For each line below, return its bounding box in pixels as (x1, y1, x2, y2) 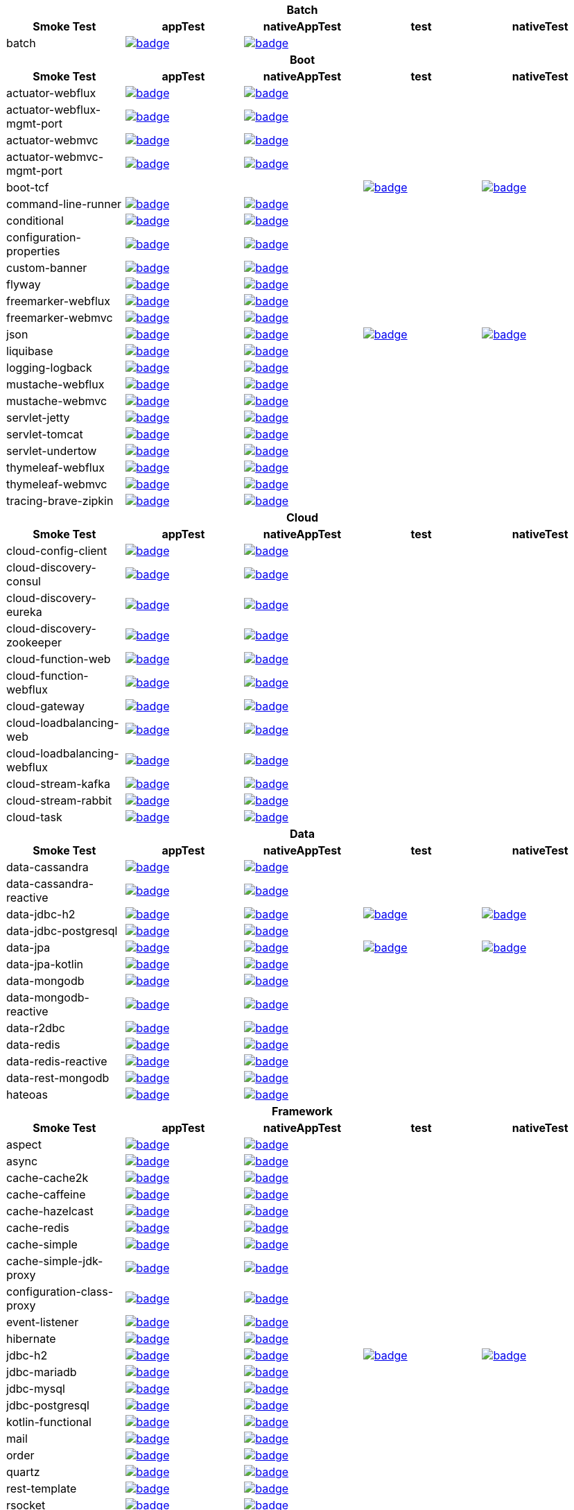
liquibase (6, 344, 53, 358)
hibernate (6, 1332, 56, 1346)
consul (6, 574, 41, 588)
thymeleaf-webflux (6, 461, 105, 474)
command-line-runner (6, 197, 121, 211)
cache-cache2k (6, 1171, 89, 1185)
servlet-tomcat (6, 427, 83, 441)
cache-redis (6, 1221, 69, 1235)
